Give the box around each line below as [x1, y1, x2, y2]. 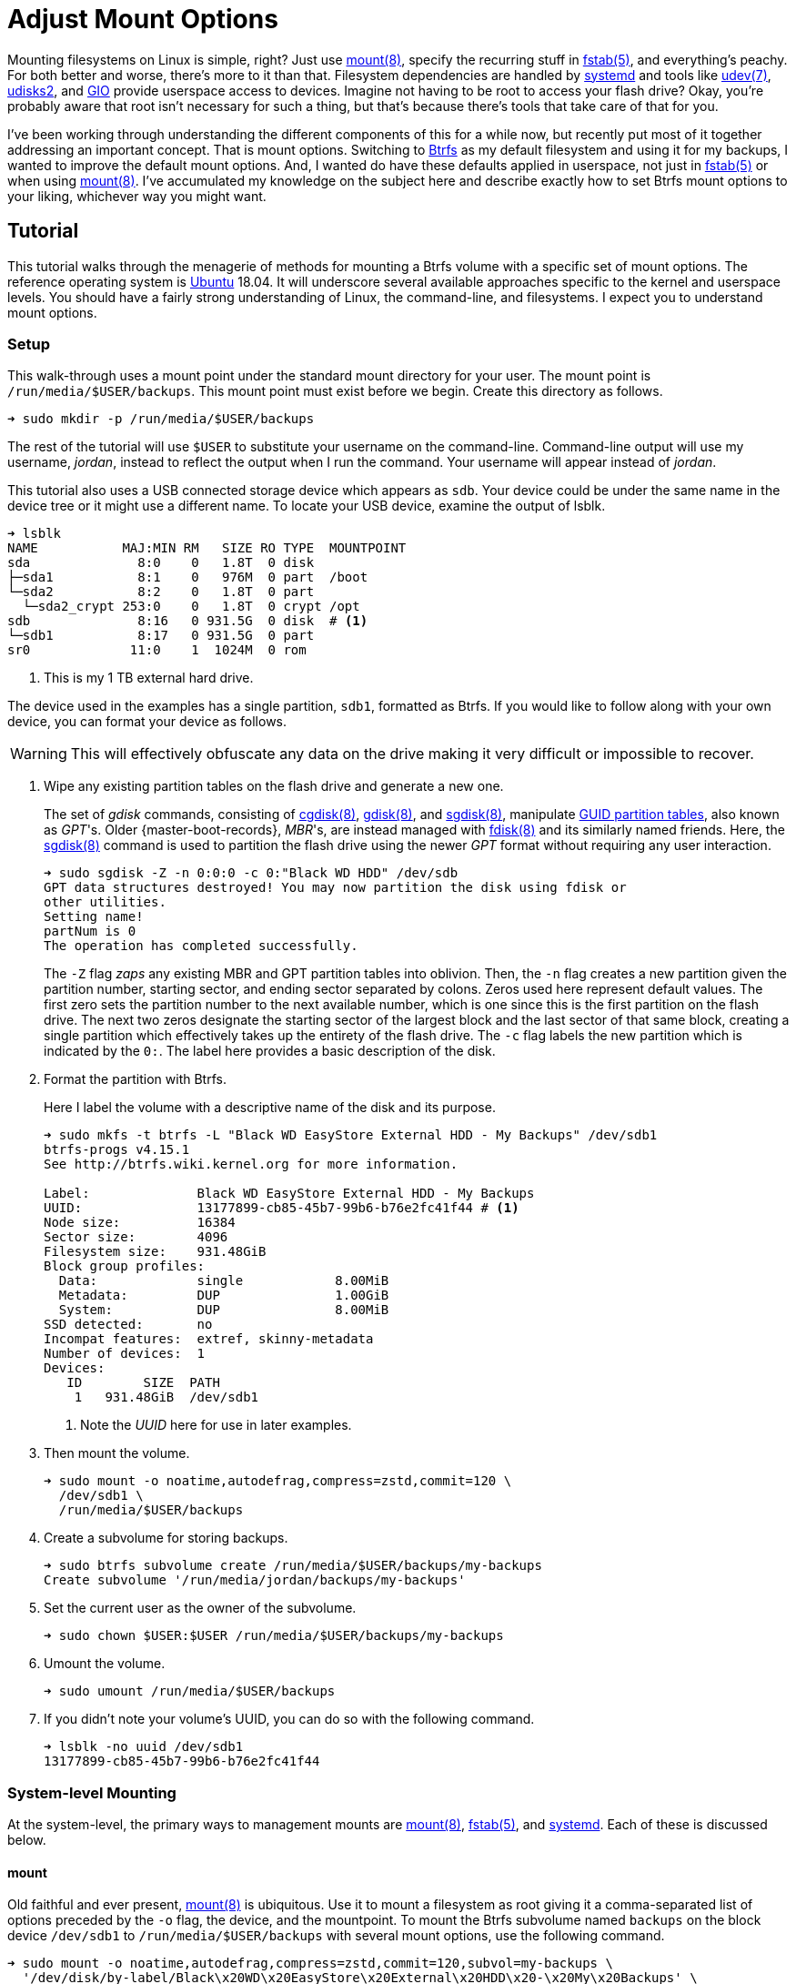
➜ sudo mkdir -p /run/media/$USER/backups [7, 411, 315, 427]
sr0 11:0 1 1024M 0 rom [7, 643, 307, 658]
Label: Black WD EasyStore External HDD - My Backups [44, 1186, 535, 1201]
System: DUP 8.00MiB [58, 1302, 389, 1318]
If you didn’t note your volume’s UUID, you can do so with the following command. [44, 1711, 535, 1727]
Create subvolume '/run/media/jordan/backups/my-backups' [44, 1573, 466, 1588]
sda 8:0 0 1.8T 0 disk [7, 555, 315, 571]
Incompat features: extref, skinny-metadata [44, 1331, 374, 1347]
